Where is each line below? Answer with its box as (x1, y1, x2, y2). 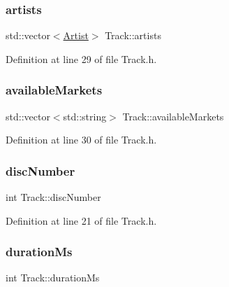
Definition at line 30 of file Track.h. (6, 132, 157, 147)
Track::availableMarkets (122, 108, 224, 123)
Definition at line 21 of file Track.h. (6, 213, 157, 227)
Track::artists (105, 28, 161, 43)
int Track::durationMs (6, 270, 100, 285)
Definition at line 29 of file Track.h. (6, 51, 157, 66)
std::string (63, 108, 107, 123)
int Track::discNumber (6, 190, 101, 204)
